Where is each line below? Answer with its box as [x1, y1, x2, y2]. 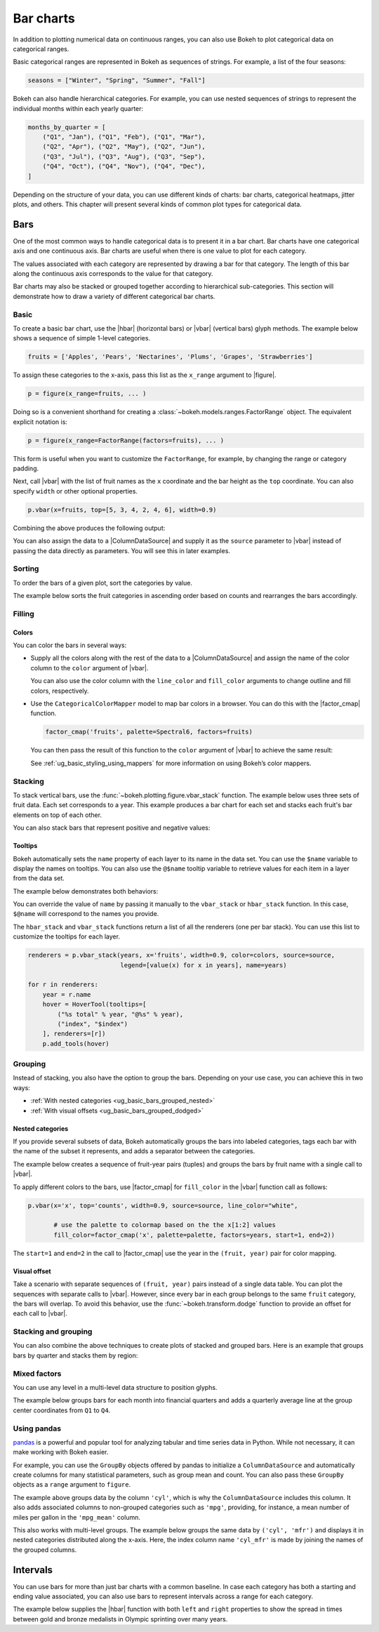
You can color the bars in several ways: [13, 641, 127, 649]
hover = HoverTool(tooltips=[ [42, 1000, 147, 1009]
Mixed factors [13, 1369, 62, 1379]
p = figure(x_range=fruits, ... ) [27, 390, 147, 398]
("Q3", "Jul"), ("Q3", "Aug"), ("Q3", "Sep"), [42, 152, 206, 161]
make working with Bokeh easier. [13, 1448, 109, 1457]
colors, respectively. [30, 686, 89, 695]
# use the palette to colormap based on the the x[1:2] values [53, 1221, 277, 1229]
